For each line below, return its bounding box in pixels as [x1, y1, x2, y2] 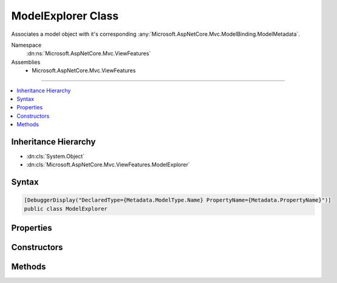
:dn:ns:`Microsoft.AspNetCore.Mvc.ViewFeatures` [26, 50, 151, 57]
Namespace [11, 41, 42, 49]
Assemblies [11, 58, 41, 66]
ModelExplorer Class [11, 9, 119, 22]
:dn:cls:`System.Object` [26, 152, 85, 160]
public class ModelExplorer [24, 205, 107, 212]
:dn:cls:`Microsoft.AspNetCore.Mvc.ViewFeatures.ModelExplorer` [26, 161, 191, 168]
